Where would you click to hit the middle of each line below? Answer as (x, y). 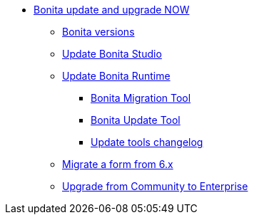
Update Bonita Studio (112, 54)
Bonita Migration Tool (141, 98)
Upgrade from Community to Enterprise (155, 186)
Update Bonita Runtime (116, 76)
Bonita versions (98, 32)
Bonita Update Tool (136, 120)
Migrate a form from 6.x (118, 164)
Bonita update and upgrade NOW (112, 10)
